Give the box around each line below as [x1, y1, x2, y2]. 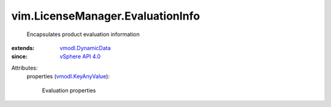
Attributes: [11, 64, 38, 72]
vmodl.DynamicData [59, 44, 111, 51]
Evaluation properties [42, 86, 96, 94]
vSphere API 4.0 [59, 53, 101, 61]
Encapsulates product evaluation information [26, 31, 140, 38]
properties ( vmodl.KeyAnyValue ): [26, 73, 110, 80]
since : [11, 53, 28, 61]
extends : [11, 44, 35, 51]
